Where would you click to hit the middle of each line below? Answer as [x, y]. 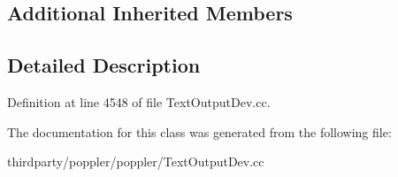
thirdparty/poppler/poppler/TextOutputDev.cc [136, 162]
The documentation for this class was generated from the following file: [199, 131]
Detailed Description [104, 65]
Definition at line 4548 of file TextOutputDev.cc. [139, 101]
